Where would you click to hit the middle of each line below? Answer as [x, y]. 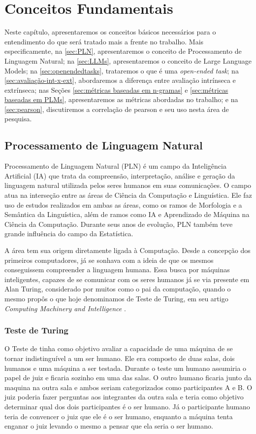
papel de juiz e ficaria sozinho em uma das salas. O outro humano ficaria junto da [128, 378]
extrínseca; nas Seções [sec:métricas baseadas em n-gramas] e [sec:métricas [116, 90]
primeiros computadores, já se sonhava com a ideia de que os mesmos [109, 260]
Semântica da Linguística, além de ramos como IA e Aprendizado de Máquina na [127, 214]
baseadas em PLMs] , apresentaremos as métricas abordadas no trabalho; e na [121, 99]
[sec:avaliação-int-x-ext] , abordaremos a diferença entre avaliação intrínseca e [120, 80]
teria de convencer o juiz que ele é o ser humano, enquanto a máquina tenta [119, 416]
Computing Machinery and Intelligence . [65, 308]
